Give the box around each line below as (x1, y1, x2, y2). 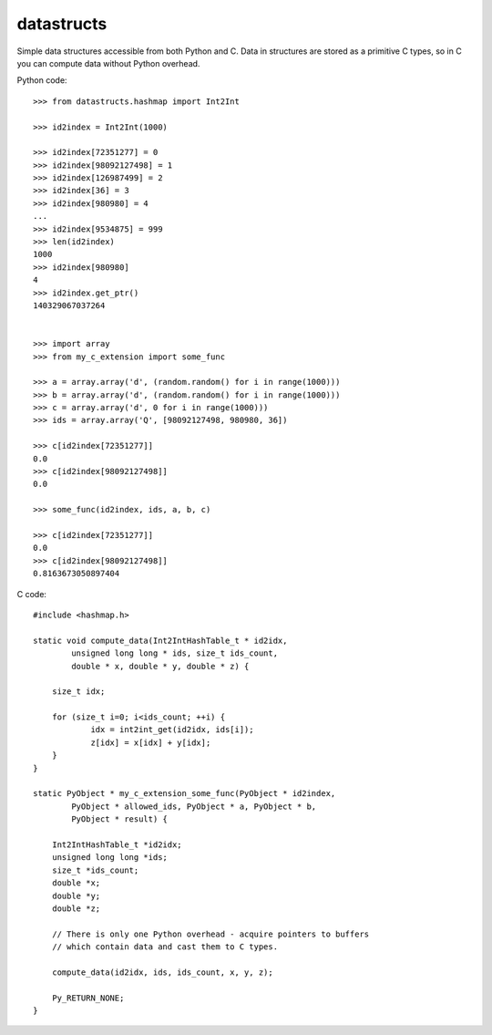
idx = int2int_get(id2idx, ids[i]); (90, 725, 254, 735)
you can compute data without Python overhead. (16, 57, 200, 68)
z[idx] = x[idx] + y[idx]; (90, 737, 211, 748)
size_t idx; (51, 687, 106, 697)
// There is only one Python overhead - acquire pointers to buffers (51, 928, 370, 939)
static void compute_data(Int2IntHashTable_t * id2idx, (33, 635, 288, 646)
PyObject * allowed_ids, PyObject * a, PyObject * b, (71, 801, 317, 812)
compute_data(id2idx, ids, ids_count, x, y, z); (51, 967, 273, 978)
